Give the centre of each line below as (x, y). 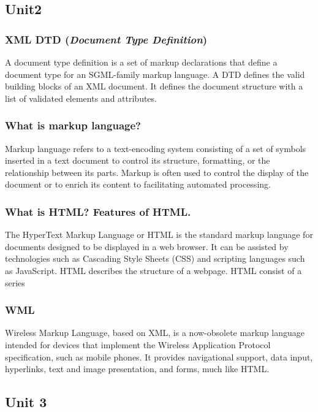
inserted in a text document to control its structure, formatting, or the (138, 160)
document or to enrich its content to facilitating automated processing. (138, 184)
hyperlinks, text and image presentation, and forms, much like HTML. (137, 369)
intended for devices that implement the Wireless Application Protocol (138, 344)
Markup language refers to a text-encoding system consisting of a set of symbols (156, 148)
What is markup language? (73, 125)
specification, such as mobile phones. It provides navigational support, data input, (159, 357)
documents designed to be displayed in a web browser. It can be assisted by (147, 246)
